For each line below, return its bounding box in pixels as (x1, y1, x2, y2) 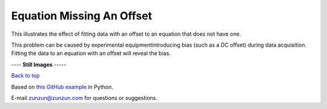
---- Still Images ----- (11, 61, 67, 68)
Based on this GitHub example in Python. (11, 83, 113, 90)
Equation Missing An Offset (11, 9, 153, 22)
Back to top (11, 72, 40, 79)
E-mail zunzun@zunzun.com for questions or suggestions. (11, 94, 157, 101)
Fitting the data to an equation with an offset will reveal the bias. (11, 50, 171, 57)
